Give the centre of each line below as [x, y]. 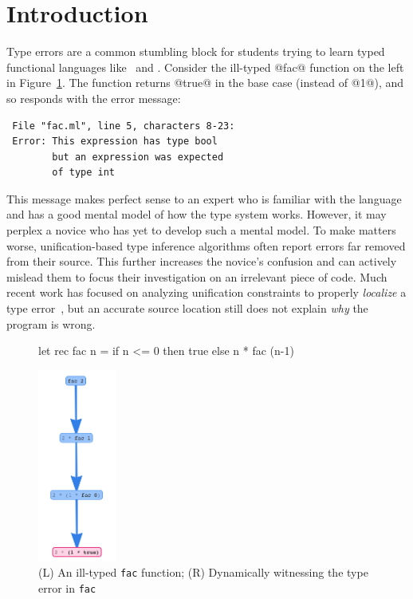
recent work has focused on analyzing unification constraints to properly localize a [206, 292]
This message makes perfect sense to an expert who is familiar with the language [204, 198]
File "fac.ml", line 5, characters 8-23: [124, 126]
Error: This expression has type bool [115, 142]
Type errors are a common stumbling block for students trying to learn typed [196, 51]
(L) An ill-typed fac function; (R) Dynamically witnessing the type [203, 572]
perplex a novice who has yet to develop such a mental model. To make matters [201, 230]
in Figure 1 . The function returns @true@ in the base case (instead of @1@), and [205, 83]
